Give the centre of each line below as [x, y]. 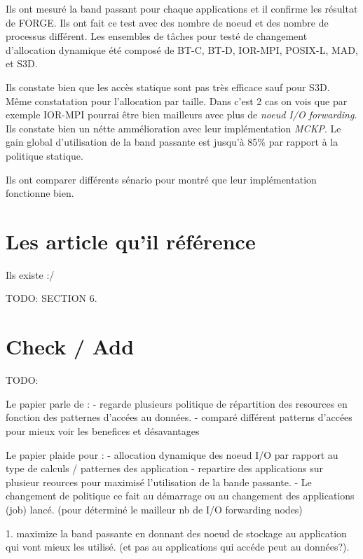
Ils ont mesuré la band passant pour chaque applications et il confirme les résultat [182, 8]
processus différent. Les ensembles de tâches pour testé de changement [157, 36]
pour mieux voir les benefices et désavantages [103, 430]
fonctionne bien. [40, 193]
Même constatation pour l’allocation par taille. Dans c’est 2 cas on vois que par [177, 101]
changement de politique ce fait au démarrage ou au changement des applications [180, 496]
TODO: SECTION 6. [52, 298]
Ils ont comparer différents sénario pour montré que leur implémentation [161, 179]
